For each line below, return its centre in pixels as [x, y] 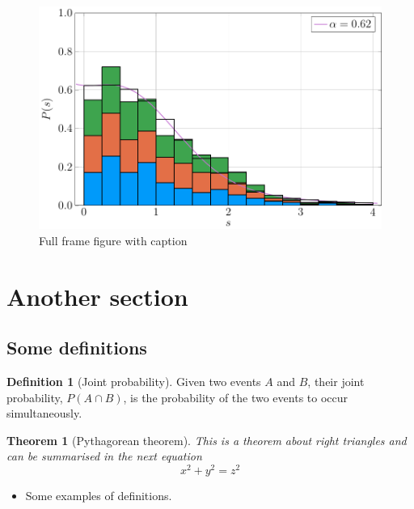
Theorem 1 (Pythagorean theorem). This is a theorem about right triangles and [207, 440]
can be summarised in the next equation [104, 456]
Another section [97, 296]
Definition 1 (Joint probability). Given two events [134, 381]
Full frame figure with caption [113, 240]
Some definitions [77, 348]
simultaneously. [44, 413]
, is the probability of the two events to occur [236, 397]
